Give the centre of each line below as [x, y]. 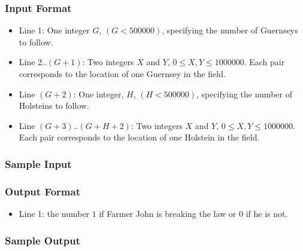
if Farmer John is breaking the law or [168, 214]
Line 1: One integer [54, 30]
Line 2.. [33, 62]
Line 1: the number [54, 214]
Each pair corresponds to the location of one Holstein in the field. [139, 137]
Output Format [43, 191]
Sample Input [38, 163]
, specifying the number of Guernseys [230, 30]
